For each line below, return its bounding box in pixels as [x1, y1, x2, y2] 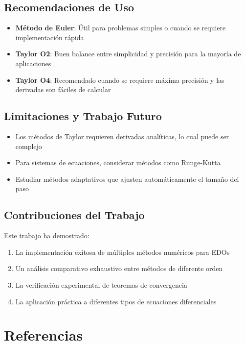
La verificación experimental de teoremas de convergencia [15, 279, 187, 290]
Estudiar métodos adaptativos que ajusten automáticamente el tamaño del [15, 173, 239, 184]
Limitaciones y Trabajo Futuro [4, 108, 162, 123]
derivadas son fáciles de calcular [15, 84, 111, 95]
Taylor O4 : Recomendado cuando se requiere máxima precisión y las [15, 74, 224, 85]
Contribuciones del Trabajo [4, 207, 145, 222]
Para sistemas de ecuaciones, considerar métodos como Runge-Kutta [15, 157, 221, 168]
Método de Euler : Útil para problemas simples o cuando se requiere [15, 23, 226, 33]
